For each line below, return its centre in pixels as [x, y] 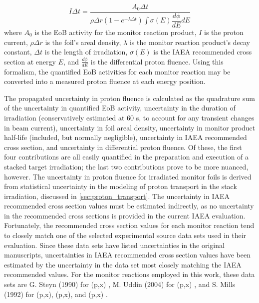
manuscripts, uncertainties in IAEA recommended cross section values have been [127, 255]
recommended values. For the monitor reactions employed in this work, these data [129, 274]
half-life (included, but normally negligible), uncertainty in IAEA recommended [126, 137]
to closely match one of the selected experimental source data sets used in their [125, 235]
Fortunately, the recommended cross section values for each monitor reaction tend [129, 225]
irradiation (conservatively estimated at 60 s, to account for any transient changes [129, 117]
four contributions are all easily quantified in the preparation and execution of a [127, 157]
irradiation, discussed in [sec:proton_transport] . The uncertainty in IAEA [117, 196]
